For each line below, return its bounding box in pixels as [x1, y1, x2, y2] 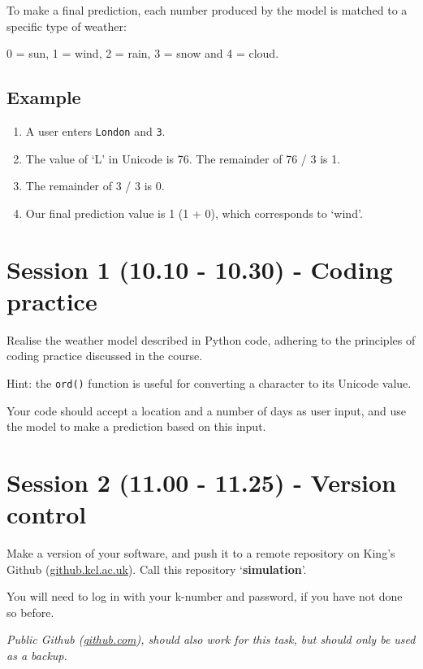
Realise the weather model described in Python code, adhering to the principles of [6, 331, 416, 348]
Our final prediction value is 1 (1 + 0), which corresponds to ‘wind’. [25, 204, 363, 221]
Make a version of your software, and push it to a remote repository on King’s [6, 545, 395, 562]
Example [6, 85, 81, 110]
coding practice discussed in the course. [6, 347, 203, 364]
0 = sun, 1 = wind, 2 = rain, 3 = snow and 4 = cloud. [6, 45, 279, 62]
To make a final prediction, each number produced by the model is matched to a [6, 2, 408, 18]
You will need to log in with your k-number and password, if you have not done [6, 588, 403, 605]
